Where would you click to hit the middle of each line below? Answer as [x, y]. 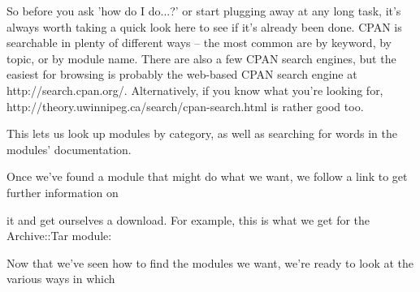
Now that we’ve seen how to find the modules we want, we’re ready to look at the [210, 262]
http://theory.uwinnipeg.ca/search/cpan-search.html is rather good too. [185, 106]
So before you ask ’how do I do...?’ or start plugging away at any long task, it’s [204, 11]
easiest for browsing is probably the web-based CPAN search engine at [182, 74]
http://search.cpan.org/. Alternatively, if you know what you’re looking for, [195, 90]
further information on [63, 192]
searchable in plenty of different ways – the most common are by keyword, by [199, 43]
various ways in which [61, 279]
